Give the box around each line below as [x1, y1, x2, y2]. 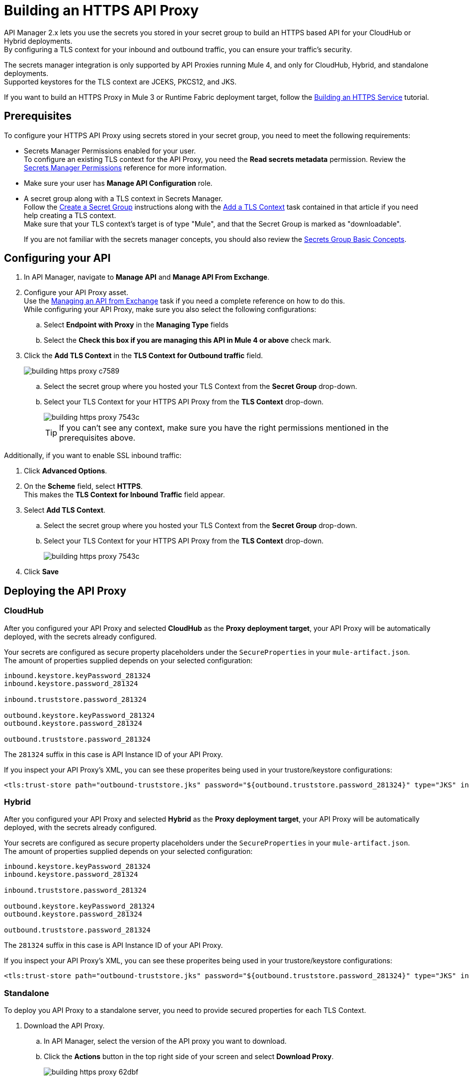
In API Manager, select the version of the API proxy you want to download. [44, 1037, 287, 1046]
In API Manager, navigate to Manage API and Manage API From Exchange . [24, 273, 270, 282]
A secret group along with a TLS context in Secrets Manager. [24, 194, 223, 203]
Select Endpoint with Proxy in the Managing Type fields [44, 320, 229, 329]
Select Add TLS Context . [24, 506, 106, 515]
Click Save [24, 567, 59, 576]
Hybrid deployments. [4, 36, 73, 45]
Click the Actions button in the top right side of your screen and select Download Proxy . [44, 1052, 334, 1061]
